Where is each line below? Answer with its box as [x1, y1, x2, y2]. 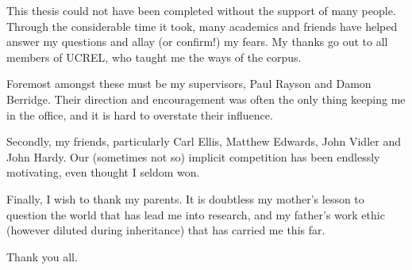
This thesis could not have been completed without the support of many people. [6, 2, 396, 18]
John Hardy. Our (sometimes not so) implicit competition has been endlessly [6, 148, 380, 165]
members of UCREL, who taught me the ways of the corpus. [6, 48, 302, 65]
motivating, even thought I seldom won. [6, 164, 200, 181]
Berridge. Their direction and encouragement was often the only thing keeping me [6, 90, 406, 107]
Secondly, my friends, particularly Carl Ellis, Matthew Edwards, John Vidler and [6, 133, 401, 150]
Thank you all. [6, 248, 78, 264]
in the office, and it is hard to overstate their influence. [6, 106, 273, 123]
